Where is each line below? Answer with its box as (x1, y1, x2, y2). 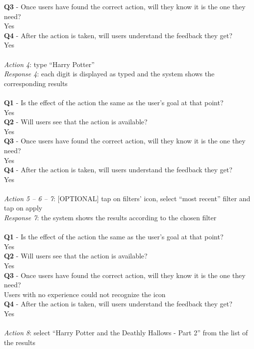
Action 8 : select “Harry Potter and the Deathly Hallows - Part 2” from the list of (4, 327, 248, 338)
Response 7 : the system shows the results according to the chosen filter (4, 212, 217, 223)
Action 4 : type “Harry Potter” (4, 59, 95, 69)
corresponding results (4, 78, 68, 88)
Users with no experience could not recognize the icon (4, 289, 166, 299)
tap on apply (4, 203, 43, 213)
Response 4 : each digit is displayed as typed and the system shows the (4, 69, 215, 79)
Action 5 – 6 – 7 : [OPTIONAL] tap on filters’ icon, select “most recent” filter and (4, 193, 251, 203)
